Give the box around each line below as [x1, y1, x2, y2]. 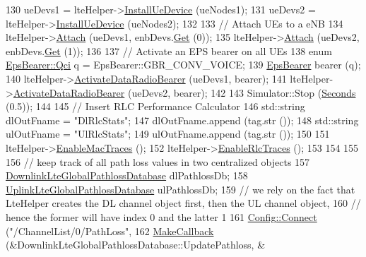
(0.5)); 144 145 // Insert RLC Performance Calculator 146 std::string [6, 99, 305, 114]
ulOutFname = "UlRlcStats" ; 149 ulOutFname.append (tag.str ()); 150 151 [6, 126, 330, 141]
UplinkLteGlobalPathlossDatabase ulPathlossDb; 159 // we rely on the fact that [6, 181, 355, 196]
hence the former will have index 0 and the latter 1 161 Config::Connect [6, 209, 317, 224]
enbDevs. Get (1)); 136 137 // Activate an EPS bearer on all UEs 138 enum [6, 43, 332, 58]
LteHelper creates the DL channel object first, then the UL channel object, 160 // [6, 196, 361, 210]
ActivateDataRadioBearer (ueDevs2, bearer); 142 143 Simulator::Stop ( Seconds [13, 85, 356, 100]
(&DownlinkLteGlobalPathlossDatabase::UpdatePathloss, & [6, 237, 266, 252]
